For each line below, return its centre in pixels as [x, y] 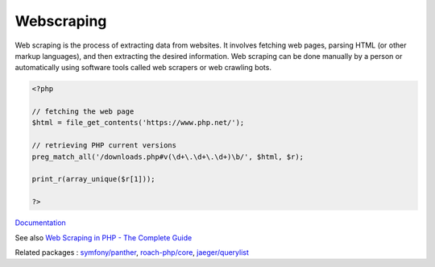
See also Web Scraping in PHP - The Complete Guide [104, 237]
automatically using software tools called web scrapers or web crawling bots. [143, 68]
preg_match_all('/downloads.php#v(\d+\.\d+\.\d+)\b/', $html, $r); [168, 156]
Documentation [40, 223]
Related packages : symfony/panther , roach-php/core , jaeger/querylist [132, 252]
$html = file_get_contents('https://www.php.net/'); [138, 123]
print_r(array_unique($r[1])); [94, 179]
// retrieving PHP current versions [104, 146]
